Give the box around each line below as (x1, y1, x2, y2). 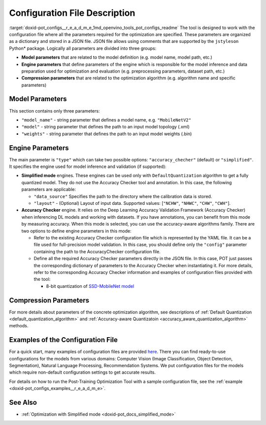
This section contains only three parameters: (9, 108, 100, 114)
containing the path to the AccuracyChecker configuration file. (33, 248, 161, 254)
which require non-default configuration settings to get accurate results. (9, 369, 156, 375)
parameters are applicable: (21, 187, 76, 193)
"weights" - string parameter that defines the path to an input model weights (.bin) (21, 131, 192, 137)
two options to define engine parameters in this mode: (21, 228, 132, 234)
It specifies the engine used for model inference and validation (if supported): (9, 163, 167, 170)
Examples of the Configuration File (9, 336, 118, 344)
